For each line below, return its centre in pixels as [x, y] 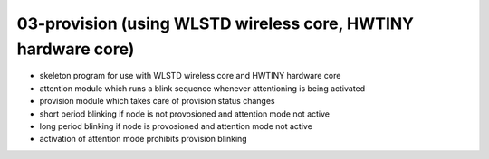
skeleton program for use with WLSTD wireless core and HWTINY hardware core [190, 76]
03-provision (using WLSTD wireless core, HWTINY [216, 23]
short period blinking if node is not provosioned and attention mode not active [185, 114]
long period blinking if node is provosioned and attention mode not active [176, 126]
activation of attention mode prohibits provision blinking [144, 139]
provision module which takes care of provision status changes [157, 101]
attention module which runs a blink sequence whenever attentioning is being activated [202, 88]
